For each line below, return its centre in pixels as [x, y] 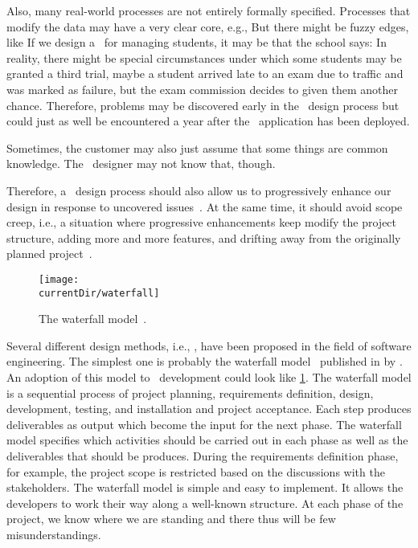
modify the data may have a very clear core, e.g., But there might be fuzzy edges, [208, 26]
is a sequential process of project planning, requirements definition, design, [190, 393]
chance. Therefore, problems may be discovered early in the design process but [203, 105]
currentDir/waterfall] [99, 293]
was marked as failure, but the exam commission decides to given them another [202, 89]
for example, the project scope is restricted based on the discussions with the [196, 471]
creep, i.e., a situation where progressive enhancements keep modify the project [202, 222]
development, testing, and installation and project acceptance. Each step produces [209, 409]
